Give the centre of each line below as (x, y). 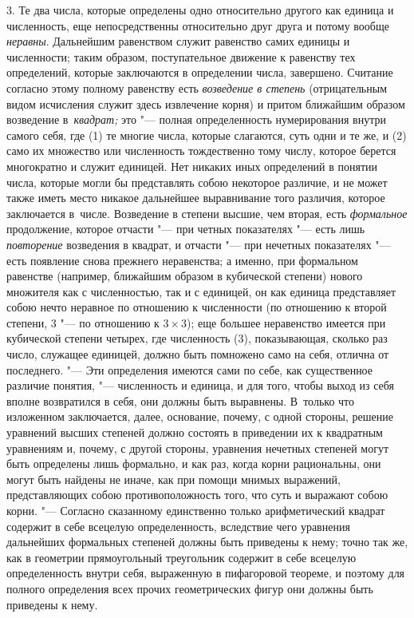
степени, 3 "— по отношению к (83, 322)
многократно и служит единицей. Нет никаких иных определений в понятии (192, 166)
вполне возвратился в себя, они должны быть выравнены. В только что (181, 400)
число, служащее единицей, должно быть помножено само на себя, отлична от (198, 354)
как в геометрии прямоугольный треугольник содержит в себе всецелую (181, 557)
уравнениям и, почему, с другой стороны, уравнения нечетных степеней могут (198, 448)
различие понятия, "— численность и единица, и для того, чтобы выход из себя (201, 385)
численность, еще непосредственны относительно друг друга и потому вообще (198, 25)
